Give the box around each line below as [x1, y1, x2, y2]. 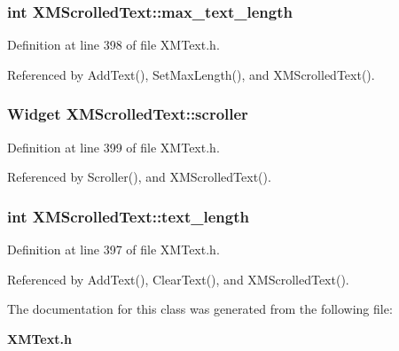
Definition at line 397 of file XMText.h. [7, 240, 220, 259]
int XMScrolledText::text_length [7, 205, 249, 227]
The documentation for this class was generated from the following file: [7, 300, 393, 318]
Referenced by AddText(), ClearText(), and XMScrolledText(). [7, 269, 349, 288]
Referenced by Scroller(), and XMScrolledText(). [7, 168, 271, 186]
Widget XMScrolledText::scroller [7, 103, 248, 125]
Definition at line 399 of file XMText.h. [7, 137, 220, 156]
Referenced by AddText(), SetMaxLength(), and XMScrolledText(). [7, 65, 375, 83]
